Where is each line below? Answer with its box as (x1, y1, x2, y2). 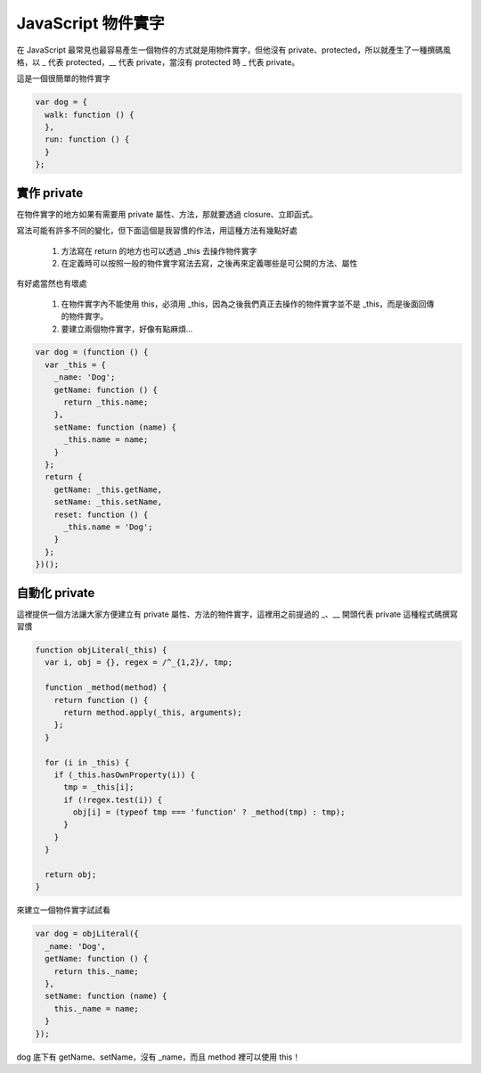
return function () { (53, 695, 149, 705)
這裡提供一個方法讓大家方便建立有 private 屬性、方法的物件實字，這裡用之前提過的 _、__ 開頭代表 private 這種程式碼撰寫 (16, 609, 459, 619)
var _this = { (45, 359, 107, 370)
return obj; (45, 870, 97, 880)
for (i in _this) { (45, 758, 130, 767)
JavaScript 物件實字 (16, 13, 165, 33)
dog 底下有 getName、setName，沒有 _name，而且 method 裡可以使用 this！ (16, 1052, 301, 1062)
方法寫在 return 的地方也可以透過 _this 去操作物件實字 (61, 245, 257, 256)
